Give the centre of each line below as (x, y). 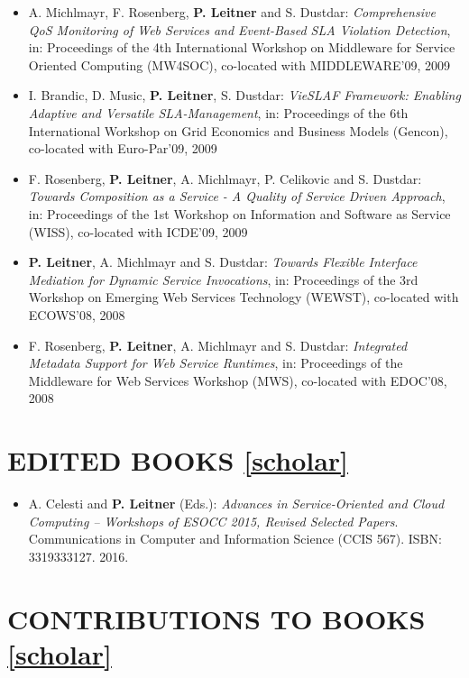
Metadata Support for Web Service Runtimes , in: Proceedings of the (216, 363)
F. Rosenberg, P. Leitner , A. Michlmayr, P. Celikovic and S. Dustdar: (225, 178)
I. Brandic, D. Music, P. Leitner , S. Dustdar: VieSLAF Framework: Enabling (244, 95)
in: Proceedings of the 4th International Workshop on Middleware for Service (242, 47)
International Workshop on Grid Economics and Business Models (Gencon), (238, 130)
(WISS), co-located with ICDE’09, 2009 (138, 231)
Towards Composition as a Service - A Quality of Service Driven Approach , (237, 196)
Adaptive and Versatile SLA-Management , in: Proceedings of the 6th (218, 112)
